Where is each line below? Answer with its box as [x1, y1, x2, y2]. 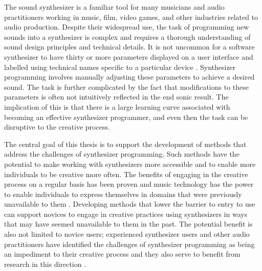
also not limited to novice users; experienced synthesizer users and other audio [4, 229, 250, 239]
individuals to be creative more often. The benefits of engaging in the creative [4, 168, 248, 179]
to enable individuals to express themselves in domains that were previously [4, 188, 242, 199]
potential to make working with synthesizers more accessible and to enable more [4, 158, 256, 169]
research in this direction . [4, 258, 86, 269]
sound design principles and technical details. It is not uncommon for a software [4, 41, 255, 52]
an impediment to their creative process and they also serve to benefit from [4, 249, 241, 259]
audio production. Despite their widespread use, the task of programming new [4, 21, 249, 32]
